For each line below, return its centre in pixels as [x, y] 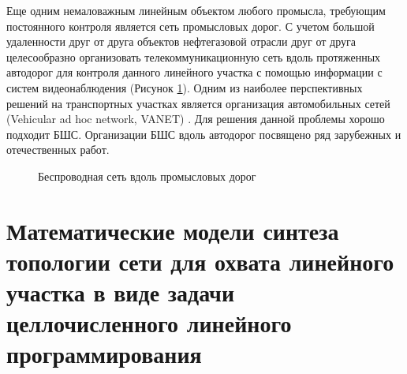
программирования [104, 354]
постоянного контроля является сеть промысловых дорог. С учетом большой [190, 26]
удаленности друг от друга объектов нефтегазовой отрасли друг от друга [181, 41]
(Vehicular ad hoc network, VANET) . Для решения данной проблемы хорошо [196, 119]
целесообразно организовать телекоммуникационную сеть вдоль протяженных [194, 56]
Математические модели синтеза [173, 230]
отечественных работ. [58, 150]
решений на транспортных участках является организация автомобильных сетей [198, 103]
